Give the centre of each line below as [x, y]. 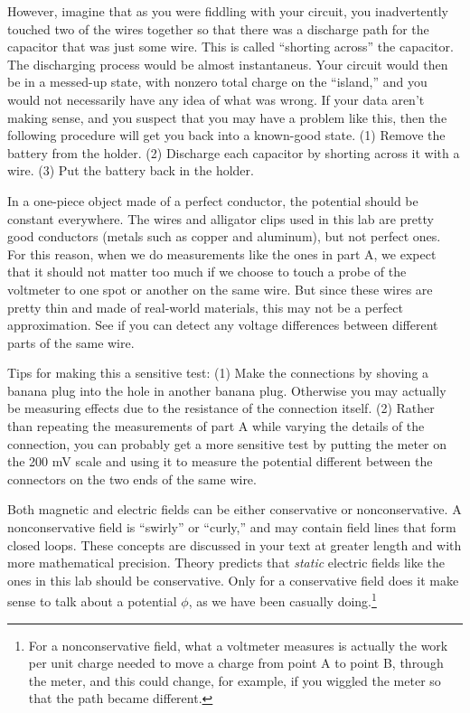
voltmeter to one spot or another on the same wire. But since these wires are [220, 289]
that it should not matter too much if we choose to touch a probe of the [207, 272]
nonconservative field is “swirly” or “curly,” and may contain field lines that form [232, 527]
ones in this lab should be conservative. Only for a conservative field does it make [233, 580]
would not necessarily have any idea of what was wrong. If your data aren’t [216, 99]
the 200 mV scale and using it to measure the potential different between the [220, 461]
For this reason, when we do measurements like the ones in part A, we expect [222, 253]
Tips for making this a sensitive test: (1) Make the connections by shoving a [218, 373]
